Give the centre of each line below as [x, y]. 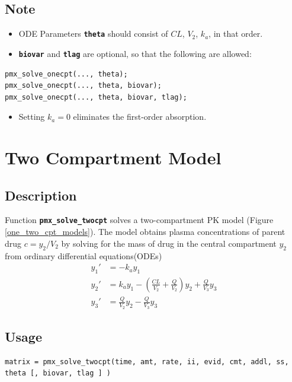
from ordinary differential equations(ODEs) [84, 255]
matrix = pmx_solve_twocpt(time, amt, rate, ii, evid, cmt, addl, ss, [147, 362]
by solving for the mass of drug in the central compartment [169, 243]
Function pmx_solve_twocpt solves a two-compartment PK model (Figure [139, 220]
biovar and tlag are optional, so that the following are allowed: [135, 53]
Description [41, 195]
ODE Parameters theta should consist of [93, 34]
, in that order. [236, 34]
